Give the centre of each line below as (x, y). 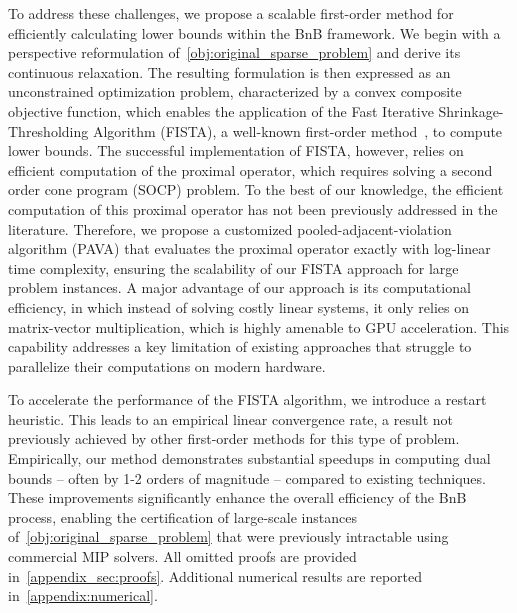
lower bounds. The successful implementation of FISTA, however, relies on (236, 150)
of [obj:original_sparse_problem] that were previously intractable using (228, 536)
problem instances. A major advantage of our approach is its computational (239, 287)
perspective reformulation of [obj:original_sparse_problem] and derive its (234, 52)
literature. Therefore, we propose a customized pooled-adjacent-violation (230, 228)
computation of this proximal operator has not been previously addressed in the (253, 208)
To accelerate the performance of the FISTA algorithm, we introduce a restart (247, 399)
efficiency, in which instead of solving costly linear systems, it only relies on (239, 306)
